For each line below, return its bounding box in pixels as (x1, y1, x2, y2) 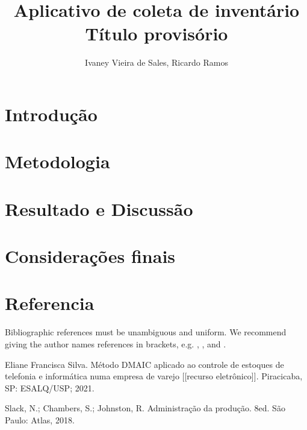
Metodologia (5, 149, 110, 174)
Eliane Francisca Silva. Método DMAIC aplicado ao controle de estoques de (5, 358, 284, 370)
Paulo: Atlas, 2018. (5, 413, 75, 426)
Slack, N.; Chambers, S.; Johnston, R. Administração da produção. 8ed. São (5, 402, 285, 414)
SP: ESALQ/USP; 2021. (5, 381, 95, 394)
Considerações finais (5, 244, 176, 268)
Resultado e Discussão (5, 196, 193, 221)
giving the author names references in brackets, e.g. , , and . (5, 337, 226, 350)
